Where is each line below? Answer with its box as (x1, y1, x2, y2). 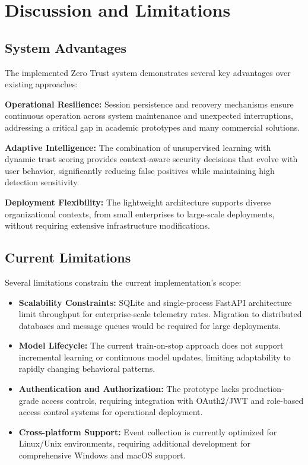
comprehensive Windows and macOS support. (18, 449, 186, 461)
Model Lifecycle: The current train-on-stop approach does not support (18, 339, 284, 352)
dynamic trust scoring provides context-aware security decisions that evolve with (5, 153, 298, 165)
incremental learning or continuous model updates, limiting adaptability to (18, 350, 291, 363)
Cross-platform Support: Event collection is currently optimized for (18, 425, 277, 438)
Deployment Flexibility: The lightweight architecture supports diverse (5, 195, 271, 208)
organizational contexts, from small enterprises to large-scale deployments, (5, 207, 275, 220)
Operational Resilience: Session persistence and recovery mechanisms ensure (5, 97, 294, 110)
